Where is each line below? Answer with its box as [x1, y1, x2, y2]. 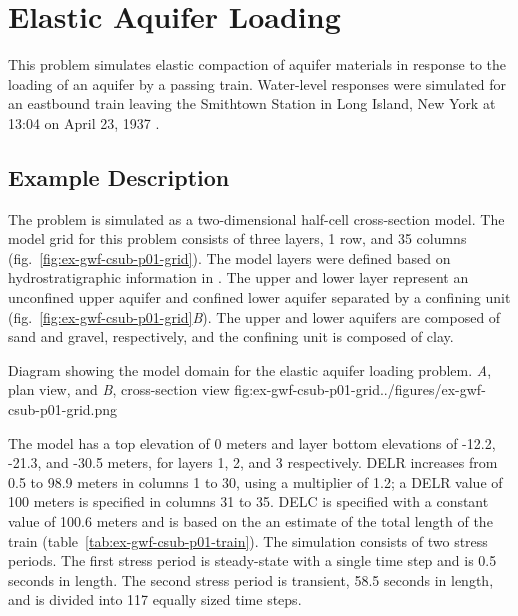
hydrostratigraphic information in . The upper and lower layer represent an [8, 267, 469, 288]
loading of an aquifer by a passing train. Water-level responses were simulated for [8, 73, 507, 94]
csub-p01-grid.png [8, 399, 118, 420]
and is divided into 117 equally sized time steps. [8, 589, 302, 610]
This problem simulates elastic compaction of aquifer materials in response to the [8, 54, 507, 75]
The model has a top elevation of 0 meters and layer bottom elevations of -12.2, [8, 432, 496, 453]
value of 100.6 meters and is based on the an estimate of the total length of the [8, 511, 493, 532]
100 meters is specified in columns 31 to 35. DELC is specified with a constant [8, 491, 489, 512]
